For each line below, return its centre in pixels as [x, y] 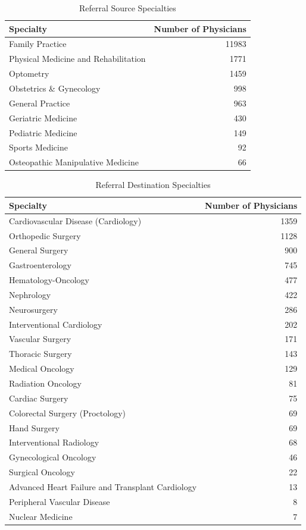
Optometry [29, 73]
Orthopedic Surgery [45, 235]
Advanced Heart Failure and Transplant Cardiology [103, 486]
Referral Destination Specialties [153, 185]
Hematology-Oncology [49, 280]
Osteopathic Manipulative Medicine [74, 162]
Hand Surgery [34, 427]
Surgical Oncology [42, 472]
